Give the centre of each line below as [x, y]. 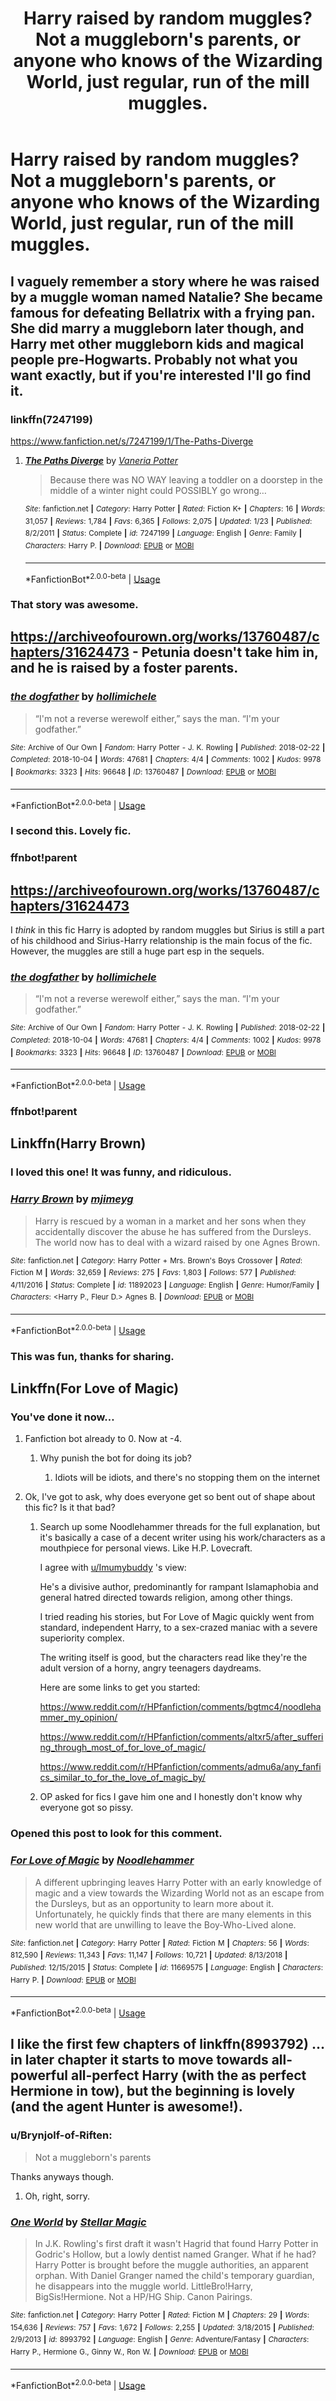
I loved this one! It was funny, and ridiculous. [121, 1172]
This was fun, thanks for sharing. [92, 1356]
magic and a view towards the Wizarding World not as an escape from [179, 1893]
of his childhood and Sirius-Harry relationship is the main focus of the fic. [161, 941]
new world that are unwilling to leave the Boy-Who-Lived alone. [165, 1924]
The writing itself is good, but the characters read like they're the [173, 1658]
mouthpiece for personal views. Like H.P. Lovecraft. [146, 1548]
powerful [39, 2075]
